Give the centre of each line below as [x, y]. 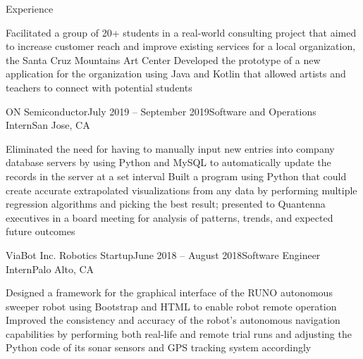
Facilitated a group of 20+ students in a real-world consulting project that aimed [181, 32]
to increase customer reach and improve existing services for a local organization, [181, 46]
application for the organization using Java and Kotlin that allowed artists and [176, 74]
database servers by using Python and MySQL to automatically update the [168, 162]
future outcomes [41, 231]
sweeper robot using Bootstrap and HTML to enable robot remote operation [171, 306]
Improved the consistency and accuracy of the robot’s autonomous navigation [173, 320]
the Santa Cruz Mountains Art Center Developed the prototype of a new [163, 59]
